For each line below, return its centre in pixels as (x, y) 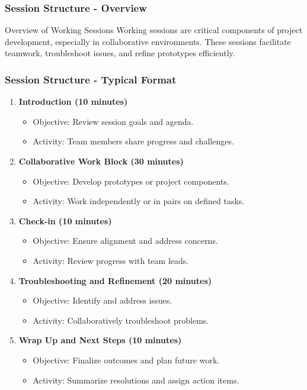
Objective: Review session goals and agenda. (113, 121)
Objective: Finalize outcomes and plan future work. (126, 360)
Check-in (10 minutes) (65, 220)
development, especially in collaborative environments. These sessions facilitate (148, 41)
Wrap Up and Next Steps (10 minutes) (100, 340)
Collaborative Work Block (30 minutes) (101, 161)
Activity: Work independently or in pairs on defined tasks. (139, 201)
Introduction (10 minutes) (73, 101)
